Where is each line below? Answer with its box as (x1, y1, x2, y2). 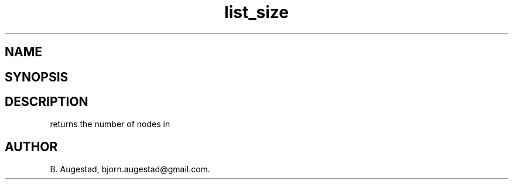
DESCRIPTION (5, 94, 88, 110)
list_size (224, 2, 289, 22)
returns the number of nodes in (50, 119, 170, 130)
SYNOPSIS (5, 69, 69, 84)
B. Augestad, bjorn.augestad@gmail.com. (50, 164, 210, 175)
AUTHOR (5, 139, 58, 154)
